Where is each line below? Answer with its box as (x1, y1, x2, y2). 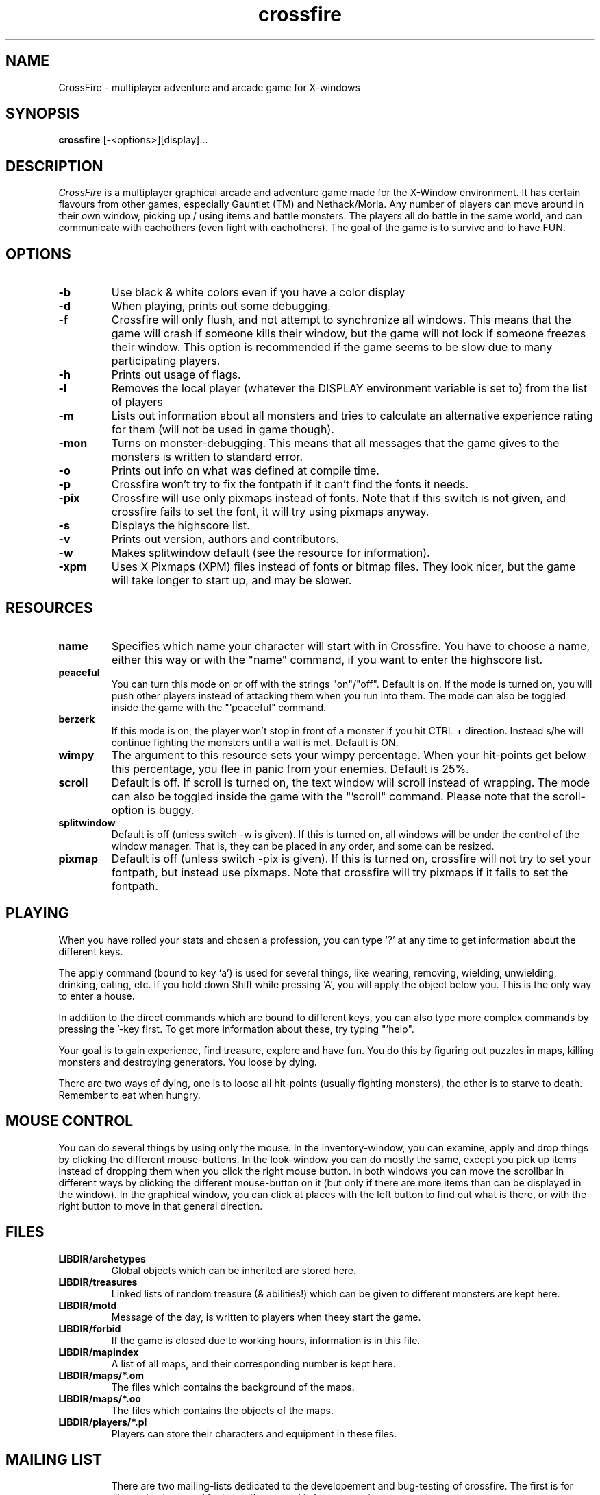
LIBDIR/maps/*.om (58, 1369, 145, 1381)
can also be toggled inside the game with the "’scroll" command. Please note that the (111, 789, 550, 803)
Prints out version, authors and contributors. (111, 532, 339, 547)
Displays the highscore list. (111, 518, 250, 533)
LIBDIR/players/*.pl (58, 1415, 147, 1428)
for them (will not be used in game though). (111, 422, 334, 437)
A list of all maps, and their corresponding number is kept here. (111, 1357, 396, 1370)
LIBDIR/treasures (58, 1276, 138, 1288)
